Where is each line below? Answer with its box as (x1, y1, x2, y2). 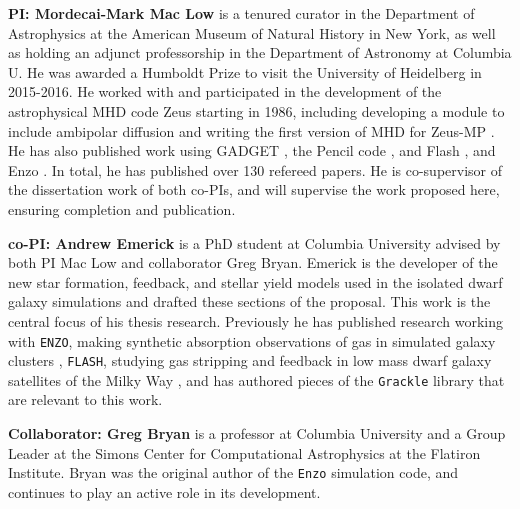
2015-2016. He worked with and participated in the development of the (8, 81, 442, 102)
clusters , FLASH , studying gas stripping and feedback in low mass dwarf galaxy (8, 350, 492, 371)
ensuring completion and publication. (8, 198, 236, 219)
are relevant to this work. (8, 389, 163, 410)
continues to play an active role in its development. (8, 481, 321, 502)
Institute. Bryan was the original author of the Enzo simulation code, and (8, 462, 458, 483)
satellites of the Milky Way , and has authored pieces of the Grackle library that (8, 369, 505, 390)
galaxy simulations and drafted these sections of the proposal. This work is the (8, 291, 491, 312)
